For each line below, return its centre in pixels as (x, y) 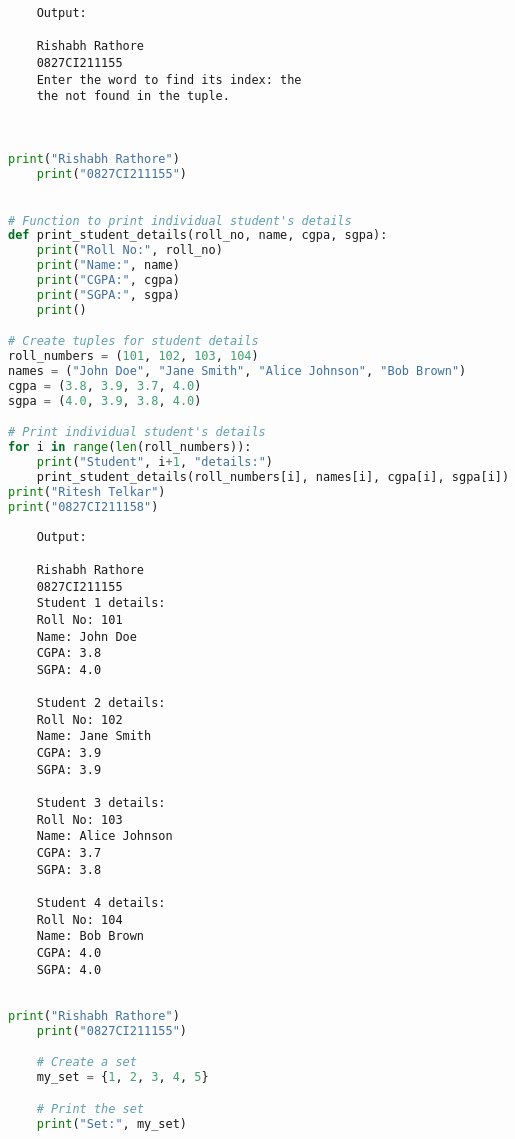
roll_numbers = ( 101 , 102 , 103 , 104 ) (133, 356)
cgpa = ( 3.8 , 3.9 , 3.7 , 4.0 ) (105, 385)
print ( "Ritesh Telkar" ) (87, 491)
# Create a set (86, 1062)
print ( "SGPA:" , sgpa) (108, 294)
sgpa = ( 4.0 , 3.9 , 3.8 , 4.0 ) (105, 400)
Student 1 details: (101, 603)
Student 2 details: (101, 703)
